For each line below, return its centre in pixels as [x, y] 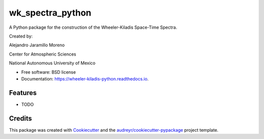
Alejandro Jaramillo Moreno [37, 45]
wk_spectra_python [50, 13]
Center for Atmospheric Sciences [43, 54]
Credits [21, 118]
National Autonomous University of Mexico [52, 63]
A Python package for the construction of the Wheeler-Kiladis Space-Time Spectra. [93, 27]
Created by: [21, 36]
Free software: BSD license [48, 72]
